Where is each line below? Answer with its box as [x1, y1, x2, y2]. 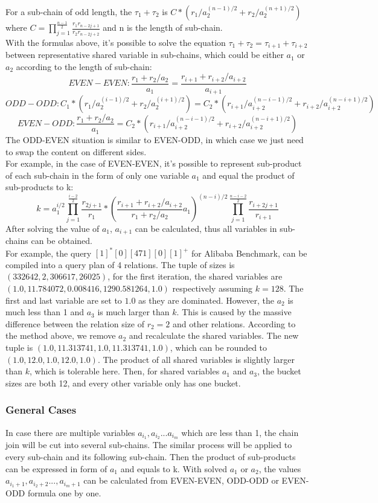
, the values [258, 462, 301, 475]
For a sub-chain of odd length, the [5, 5, 132, 18]
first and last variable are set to [5, 293, 122, 306]
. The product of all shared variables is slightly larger [97, 353, 295, 365]
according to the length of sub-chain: [16, 60, 152, 72]
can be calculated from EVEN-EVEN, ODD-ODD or [83, 474, 279, 487]
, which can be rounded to [170, 341, 267, 353]
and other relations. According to [172, 317, 296, 330]
